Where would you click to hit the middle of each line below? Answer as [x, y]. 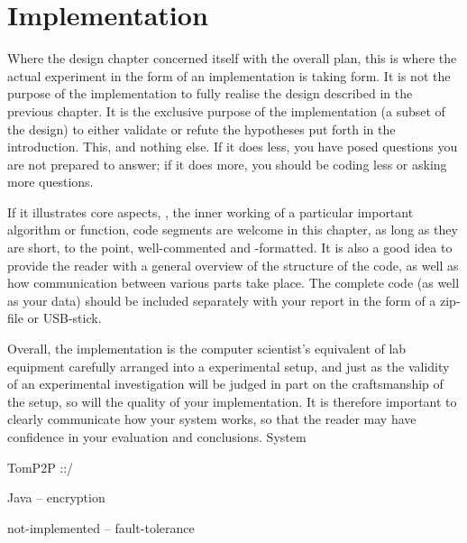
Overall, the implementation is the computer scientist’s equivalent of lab [207, 349]
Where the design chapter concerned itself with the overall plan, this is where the [232, 58]
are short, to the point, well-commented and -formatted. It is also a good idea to [230, 248]
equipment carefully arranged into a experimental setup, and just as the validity [229, 366]
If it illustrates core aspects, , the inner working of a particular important [211, 212]
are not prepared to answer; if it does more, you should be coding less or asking [227, 164]
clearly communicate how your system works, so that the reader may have [212, 419]
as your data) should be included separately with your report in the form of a [222, 300]
